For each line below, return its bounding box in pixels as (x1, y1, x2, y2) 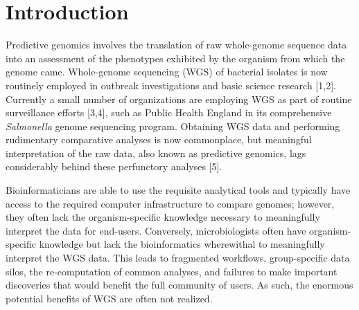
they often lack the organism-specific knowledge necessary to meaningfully (6, 210, 320, 224)
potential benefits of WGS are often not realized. (6, 291, 213, 305)
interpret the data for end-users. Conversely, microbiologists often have (6, 223, 306, 237)
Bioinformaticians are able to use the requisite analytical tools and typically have (6, 183, 351, 197)
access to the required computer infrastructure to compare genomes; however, (6, 196, 335, 210)
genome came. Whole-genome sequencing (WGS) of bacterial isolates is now (6, 64, 328, 79)
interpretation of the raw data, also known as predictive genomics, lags (6, 145, 306, 160)
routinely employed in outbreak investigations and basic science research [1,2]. (6, 77, 336, 92)
